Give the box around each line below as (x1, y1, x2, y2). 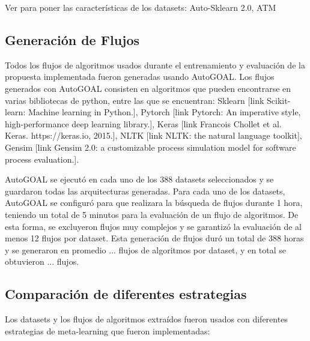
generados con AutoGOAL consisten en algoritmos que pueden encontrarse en (5, 82, 291, 94)
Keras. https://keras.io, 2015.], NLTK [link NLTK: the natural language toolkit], (5, 129, 302, 142)
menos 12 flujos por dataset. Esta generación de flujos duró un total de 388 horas (5, 232, 304, 244)
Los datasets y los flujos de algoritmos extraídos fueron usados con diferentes (5, 313, 288, 325)
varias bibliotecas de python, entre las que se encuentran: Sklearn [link (5, 94, 264, 106)
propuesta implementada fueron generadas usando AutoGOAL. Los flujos (5, 70, 275, 83)
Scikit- (267, 94, 291, 106)
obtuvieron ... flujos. (5, 255, 79, 268)
